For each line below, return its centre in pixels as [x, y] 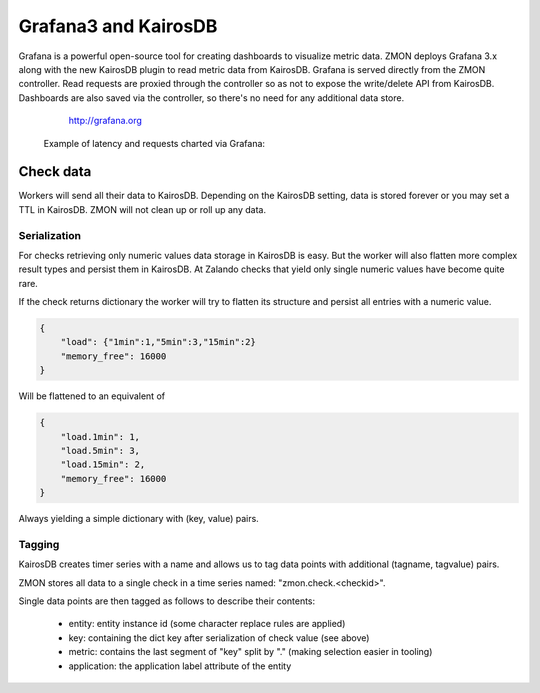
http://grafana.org [105, 121]
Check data [55, 171]
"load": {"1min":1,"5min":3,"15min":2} [158, 342]
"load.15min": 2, [103, 464]
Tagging [39, 544]
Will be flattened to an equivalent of [91, 396]
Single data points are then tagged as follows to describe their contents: [167, 601]
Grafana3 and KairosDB [118, 26]
